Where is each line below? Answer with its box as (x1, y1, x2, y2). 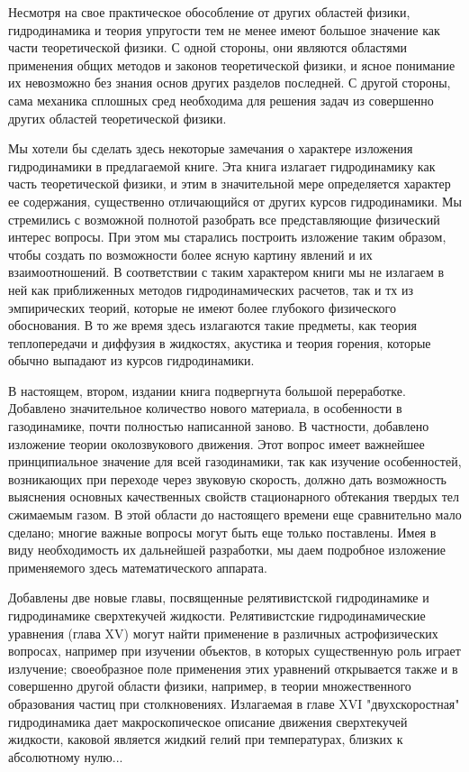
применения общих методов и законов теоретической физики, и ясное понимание (8, 55, 455, 74)
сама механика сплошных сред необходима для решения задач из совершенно (8, 90, 434, 109)
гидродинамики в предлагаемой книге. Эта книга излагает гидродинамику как (8, 156, 436, 175)
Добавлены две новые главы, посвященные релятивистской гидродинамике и (8, 588, 429, 607)
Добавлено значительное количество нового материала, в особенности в (8, 399, 402, 418)
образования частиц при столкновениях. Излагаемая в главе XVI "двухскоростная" (8, 694, 460, 712)
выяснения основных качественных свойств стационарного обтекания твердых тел (8, 487, 459, 506)
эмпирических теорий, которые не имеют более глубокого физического (8, 298, 396, 317)
